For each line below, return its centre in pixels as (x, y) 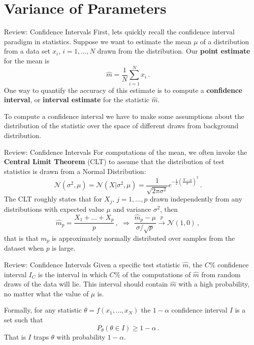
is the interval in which (73, 274)
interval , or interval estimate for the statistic (77, 100)
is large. (63, 248)
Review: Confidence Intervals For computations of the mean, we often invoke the (126, 152)
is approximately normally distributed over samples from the (143, 238)
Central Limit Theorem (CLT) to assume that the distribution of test (114, 161)
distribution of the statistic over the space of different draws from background (121, 126)
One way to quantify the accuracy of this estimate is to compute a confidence (123, 90)
